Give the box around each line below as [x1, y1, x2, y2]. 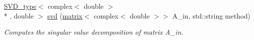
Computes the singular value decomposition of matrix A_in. [4, 27, 184, 37]
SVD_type [4, 1, 37, 11]
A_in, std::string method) [172, 10, 251, 20]
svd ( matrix [47, 10, 83, 20]
